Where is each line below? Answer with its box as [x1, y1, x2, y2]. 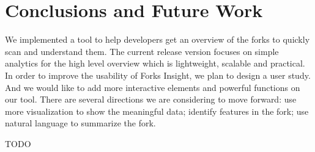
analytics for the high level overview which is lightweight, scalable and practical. [5, 57, 305, 70]
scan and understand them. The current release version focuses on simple [5, 45, 279, 57]
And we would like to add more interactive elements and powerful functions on [5, 81, 300, 93]
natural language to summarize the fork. [5, 117, 156, 129]
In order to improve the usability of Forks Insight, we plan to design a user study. [5, 68, 311, 81]
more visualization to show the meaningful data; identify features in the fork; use [5, 104, 309, 117]
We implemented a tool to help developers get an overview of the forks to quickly [5, 33, 310, 46]
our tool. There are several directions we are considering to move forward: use [5, 93, 297, 106]
